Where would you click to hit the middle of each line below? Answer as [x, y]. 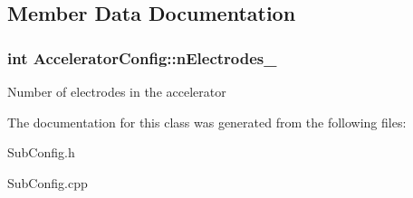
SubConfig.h [41, 152]
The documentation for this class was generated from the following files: [207, 122]
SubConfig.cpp [48, 182]
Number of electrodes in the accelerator [117, 91]
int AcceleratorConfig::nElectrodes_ [142, 57]
